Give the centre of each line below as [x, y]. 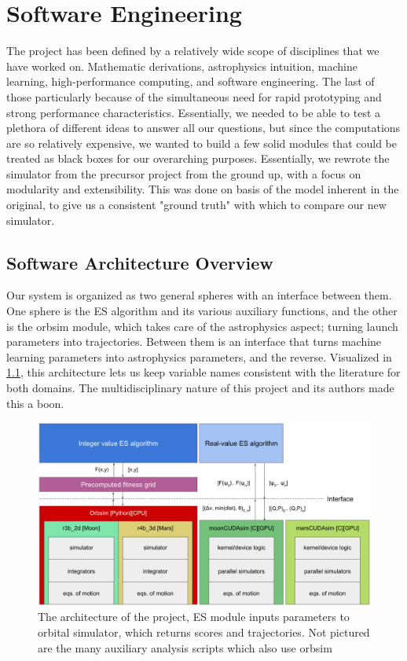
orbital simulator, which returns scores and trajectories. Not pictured [204, 632]
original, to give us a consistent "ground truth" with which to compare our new [196, 205]
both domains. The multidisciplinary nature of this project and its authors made [200, 388]
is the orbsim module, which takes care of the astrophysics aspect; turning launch [202, 326]
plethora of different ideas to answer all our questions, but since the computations [203, 128]
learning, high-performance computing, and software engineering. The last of [191, 81]
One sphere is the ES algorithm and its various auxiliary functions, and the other [202, 311]
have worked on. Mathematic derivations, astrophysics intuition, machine [182, 66]
